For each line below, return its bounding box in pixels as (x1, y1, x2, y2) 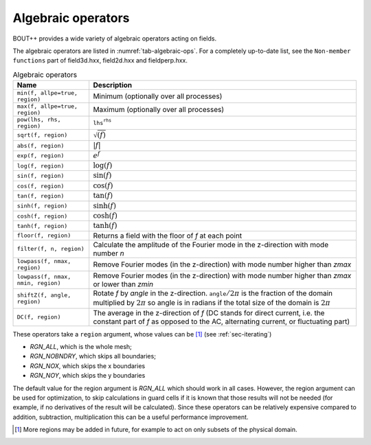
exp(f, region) (16, 152, 65, 159)
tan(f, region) (16, 192, 65, 199)
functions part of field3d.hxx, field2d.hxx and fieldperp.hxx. (12, 56, 188, 65)
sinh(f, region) (16, 203, 68, 209)
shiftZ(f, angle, (16, 292, 71, 299)
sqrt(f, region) (16, 131, 68, 139)
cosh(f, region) (16, 212, 68, 220)
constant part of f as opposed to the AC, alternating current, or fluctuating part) (93, 317, 350, 326)
